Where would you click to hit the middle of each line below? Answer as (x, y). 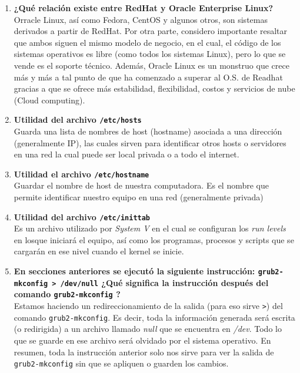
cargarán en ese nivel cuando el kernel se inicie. (99, 251)
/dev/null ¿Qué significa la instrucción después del (164, 282)
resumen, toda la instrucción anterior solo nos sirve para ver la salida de (144, 352)
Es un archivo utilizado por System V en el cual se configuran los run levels (150, 228)
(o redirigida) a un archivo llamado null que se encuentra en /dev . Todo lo (148, 329)
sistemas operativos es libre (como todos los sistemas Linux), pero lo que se (150, 54)
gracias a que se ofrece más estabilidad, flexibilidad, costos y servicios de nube (154, 88)
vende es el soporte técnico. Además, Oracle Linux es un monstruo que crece (151, 65)
